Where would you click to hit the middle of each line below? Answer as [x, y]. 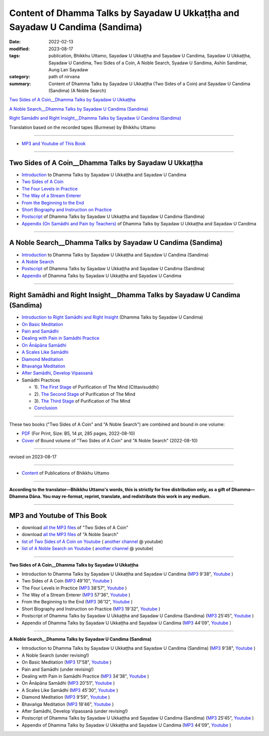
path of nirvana [64, 77]
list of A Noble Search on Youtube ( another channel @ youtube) [88, 549]
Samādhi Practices [41, 380]
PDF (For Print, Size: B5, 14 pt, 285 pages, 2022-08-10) [78, 433]
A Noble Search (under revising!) [55, 655]
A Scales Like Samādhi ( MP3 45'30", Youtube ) [70, 690]
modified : [19, 49]
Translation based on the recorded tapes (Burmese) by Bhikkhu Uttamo [82, 127]
